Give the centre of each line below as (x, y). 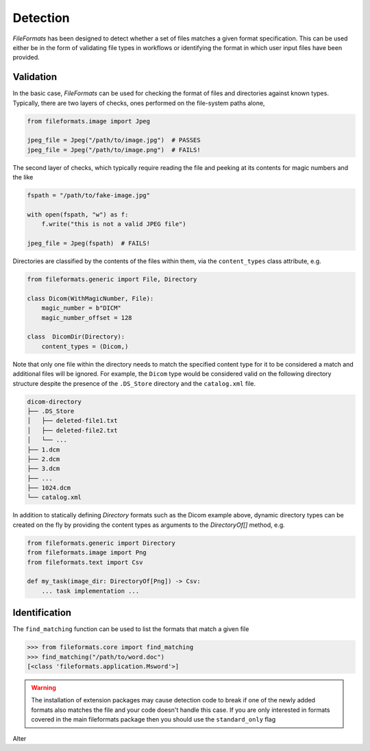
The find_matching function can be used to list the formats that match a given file (131, 629)
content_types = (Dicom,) (85, 346)
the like (23, 177)
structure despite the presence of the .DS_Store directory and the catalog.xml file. (134, 383)
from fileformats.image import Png (87, 553)
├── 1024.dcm (49, 488)
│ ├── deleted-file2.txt (72, 430)
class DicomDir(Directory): (76, 337)
